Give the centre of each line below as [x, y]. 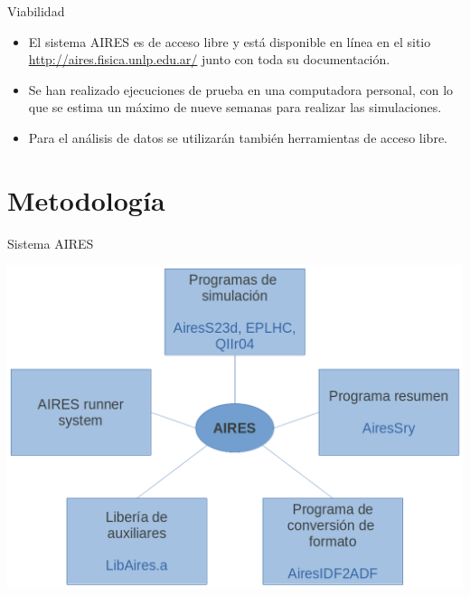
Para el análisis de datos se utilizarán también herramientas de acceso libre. [238, 137]
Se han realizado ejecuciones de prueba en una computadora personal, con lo [241, 89]
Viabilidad [36, 11]
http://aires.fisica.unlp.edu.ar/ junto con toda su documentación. [209, 59]
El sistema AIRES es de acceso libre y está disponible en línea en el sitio [230, 41]
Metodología [86, 199]
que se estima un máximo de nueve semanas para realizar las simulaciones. [235, 107]
